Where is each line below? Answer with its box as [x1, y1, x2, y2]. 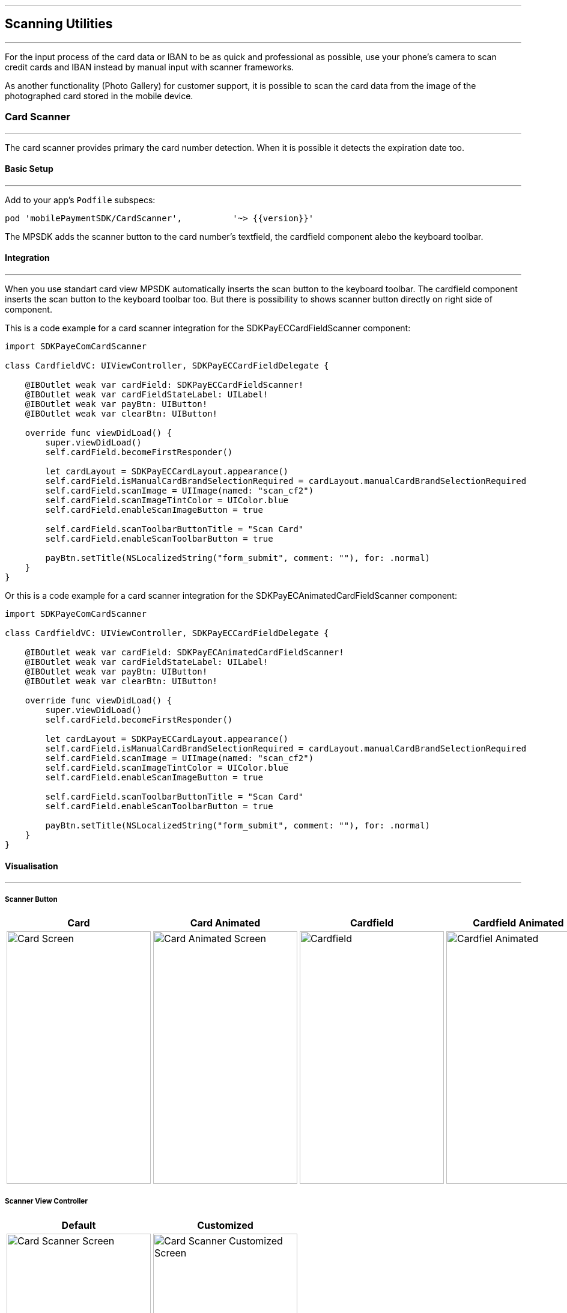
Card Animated [190, 917, 261, 929]
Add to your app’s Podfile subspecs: [5, 194, 156, 205]
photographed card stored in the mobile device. [5, 90, 193, 101]
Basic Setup [5, 164, 53, 174]
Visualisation [5, 860, 58, 871]
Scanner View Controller [5, 1197, 88, 1206]
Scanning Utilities [5, 16, 113, 32]
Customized [197, 1219, 253, 1231]
